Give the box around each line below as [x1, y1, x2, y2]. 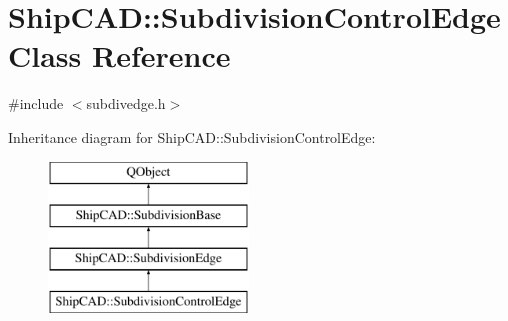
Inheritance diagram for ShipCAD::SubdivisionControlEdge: [8, 126, 376, 147]
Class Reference [8, 35, 231, 76]
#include [8, 93, 64, 114]
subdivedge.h [86, 93, 166, 114]
